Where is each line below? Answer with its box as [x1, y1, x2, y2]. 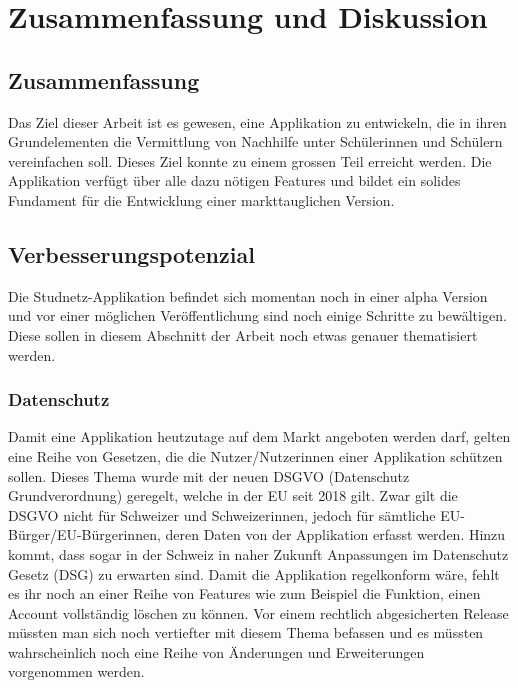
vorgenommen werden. [8, 661, 145, 682]
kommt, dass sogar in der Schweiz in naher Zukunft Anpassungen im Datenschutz [8, 543, 509, 564]
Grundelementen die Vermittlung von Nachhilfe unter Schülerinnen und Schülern [8, 131, 503, 152]
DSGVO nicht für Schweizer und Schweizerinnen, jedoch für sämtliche [8, 504, 436, 525]
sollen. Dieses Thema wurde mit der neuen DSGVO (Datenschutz [8, 465, 410, 486]
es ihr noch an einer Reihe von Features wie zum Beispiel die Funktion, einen [8, 583, 481, 604]
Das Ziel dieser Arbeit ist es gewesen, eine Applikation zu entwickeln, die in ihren [8, 111, 507, 132]
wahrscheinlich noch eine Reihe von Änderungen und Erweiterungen [8, 641, 425, 662]
